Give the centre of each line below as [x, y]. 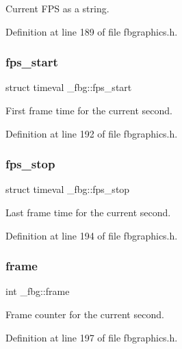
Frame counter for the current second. [85, 314]
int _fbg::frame [38, 291]
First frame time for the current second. [89, 110]
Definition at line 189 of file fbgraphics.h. [92, 31]
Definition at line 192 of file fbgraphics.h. [92, 133]
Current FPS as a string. [57, 8]
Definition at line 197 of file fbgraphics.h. [92, 337]
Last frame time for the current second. [88, 212]
